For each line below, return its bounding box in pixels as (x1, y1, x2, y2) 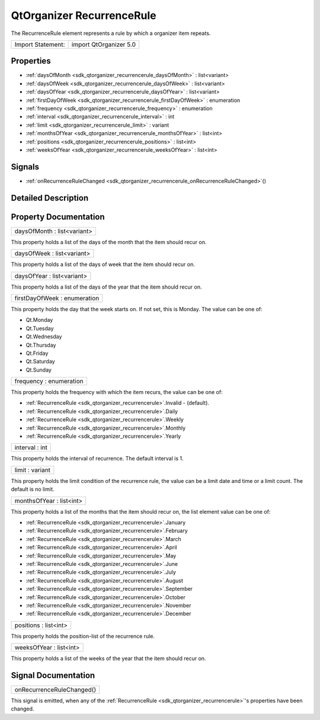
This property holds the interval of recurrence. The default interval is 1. (11, 455, 184, 462)
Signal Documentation (11, 670, 95, 680)
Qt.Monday (25, 316, 53, 324)
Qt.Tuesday (25, 325, 54, 332)
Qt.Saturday (25, 358, 56, 365)
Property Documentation (11, 212, 105, 222)
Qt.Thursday (25, 341, 56, 348)
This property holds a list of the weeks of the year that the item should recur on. (11, 655, 206, 662)
